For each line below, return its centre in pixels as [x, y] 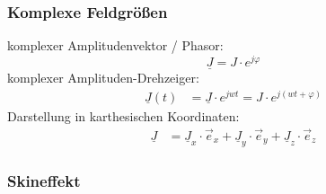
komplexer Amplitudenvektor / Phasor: [115, 45]
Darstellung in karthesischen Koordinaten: [123, 115]
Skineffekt [44, 180]
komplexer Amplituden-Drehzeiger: [103, 78]
